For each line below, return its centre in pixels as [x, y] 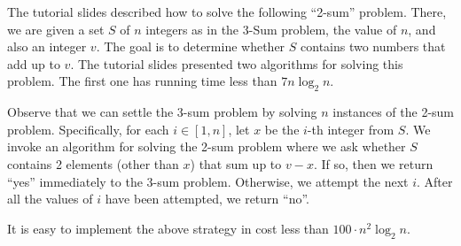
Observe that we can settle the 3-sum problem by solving [162, 112]
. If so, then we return [373, 163]
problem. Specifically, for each [88, 129]
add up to [34, 63]
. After [435, 181]
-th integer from [351, 129]
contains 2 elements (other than [93, 163]
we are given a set [56, 29]
